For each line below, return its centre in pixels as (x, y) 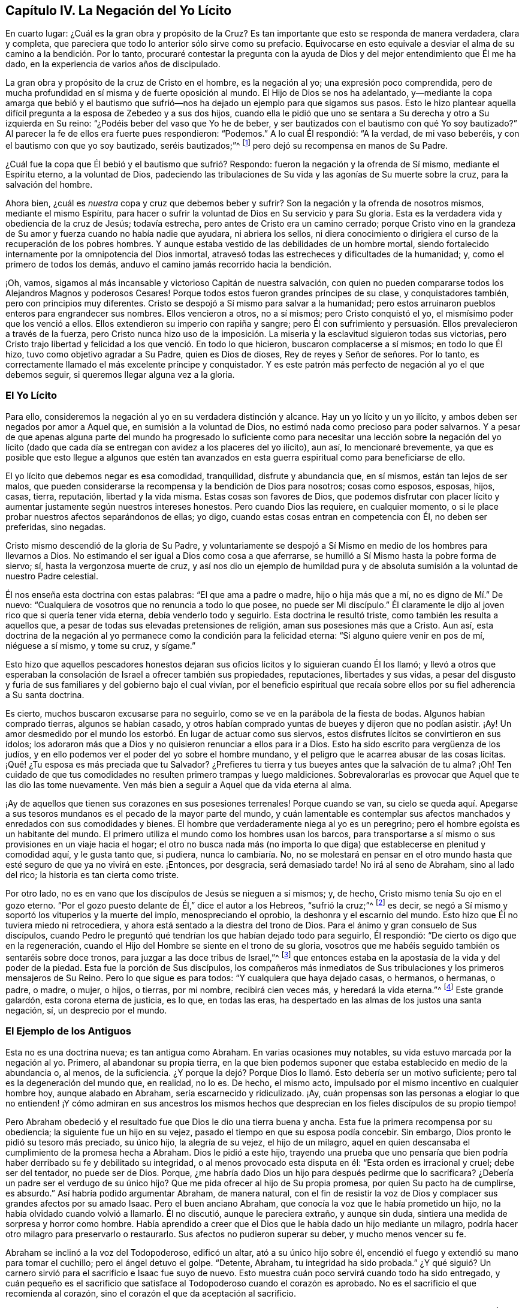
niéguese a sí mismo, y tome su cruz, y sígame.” (101, 645)
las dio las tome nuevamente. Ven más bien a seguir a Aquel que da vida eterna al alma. (179, 784)
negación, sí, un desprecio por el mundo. (86, 1010)
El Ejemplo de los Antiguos (68, 1031)
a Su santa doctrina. (45, 694)
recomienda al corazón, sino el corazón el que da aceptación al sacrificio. (151, 1293)
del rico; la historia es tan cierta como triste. (92, 874)
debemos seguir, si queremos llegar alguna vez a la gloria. (120, 375)
